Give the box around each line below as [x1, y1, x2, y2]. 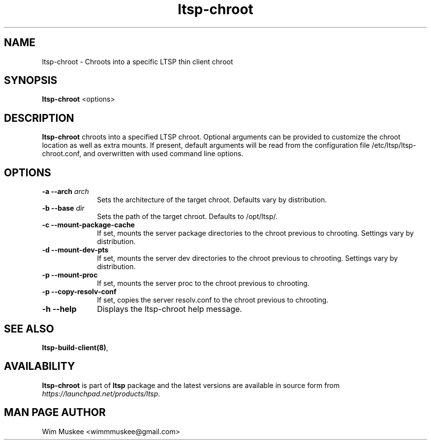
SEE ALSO [4, 322, 54, 335]
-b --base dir [42, 204, 85, 213]
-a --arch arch [42, 187, 89, 196]
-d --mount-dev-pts [42, 246, 109, 254]
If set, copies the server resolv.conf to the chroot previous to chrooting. [97, 296, 329, 305]
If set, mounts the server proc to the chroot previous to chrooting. [97, 279, 309, 288]
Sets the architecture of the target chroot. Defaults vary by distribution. [97, 195, 327, 204]
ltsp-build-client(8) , [42, 343, 108, 352]
